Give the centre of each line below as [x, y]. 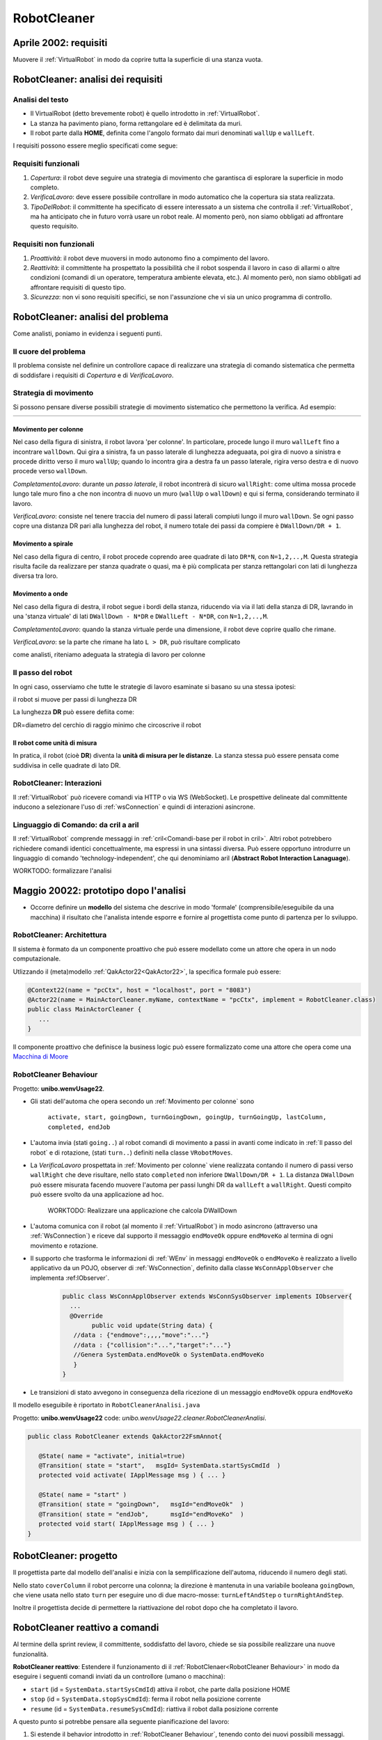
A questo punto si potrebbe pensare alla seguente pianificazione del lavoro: [121, 1721]
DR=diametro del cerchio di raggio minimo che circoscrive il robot [107, 725]
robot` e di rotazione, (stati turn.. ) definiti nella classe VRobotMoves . [132, 1153]
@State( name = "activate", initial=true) [112, 1456]
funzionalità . [31, 1654]
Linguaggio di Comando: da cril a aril [76, 825]
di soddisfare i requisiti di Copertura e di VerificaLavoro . [93, 375]
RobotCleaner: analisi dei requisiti [88, 79]
